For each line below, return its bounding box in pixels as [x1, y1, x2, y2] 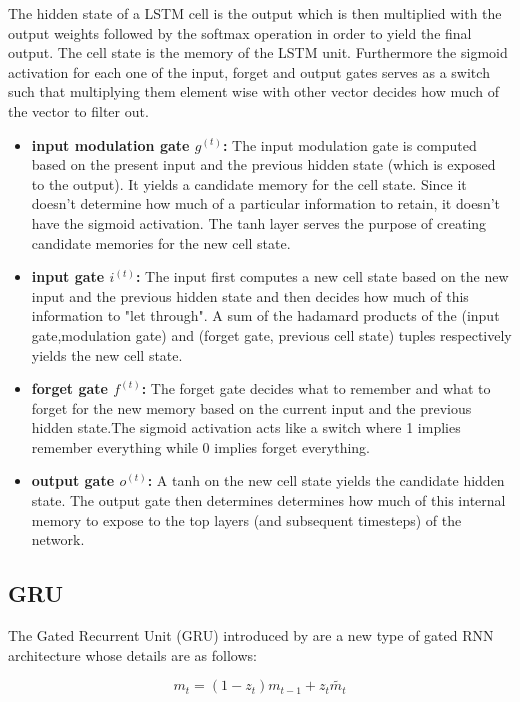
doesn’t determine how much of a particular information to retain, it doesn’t [31, 193, 501, 214]
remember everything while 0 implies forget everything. [31, 436, 371, 457]
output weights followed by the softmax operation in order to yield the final [8, 22, 472, 43]
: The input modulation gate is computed [222, 134, 477, 155]
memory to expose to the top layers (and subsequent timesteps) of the [31, 509, 462, 530]
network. [31, 529, 85, 550]
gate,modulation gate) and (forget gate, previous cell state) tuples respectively [31, 324, 512, 345]
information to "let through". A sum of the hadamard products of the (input [31, 305, 500, 326]
